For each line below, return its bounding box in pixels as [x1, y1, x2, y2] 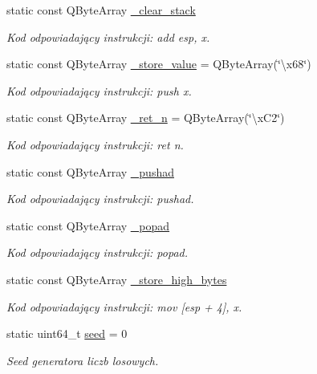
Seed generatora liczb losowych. [6, 352, 159, 368]
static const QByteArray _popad [6, 217, 170, 234]
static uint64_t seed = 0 [6, 325, 128, 342]
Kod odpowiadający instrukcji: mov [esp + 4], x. [6, 298, 242, 315]
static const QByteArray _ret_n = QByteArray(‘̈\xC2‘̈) [6, 109, 285, 126]
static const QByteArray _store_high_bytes [6, 270, 227, 287]
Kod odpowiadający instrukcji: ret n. [6, 136, 184, 152]
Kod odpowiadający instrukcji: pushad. [6, 190, 194, 207]
